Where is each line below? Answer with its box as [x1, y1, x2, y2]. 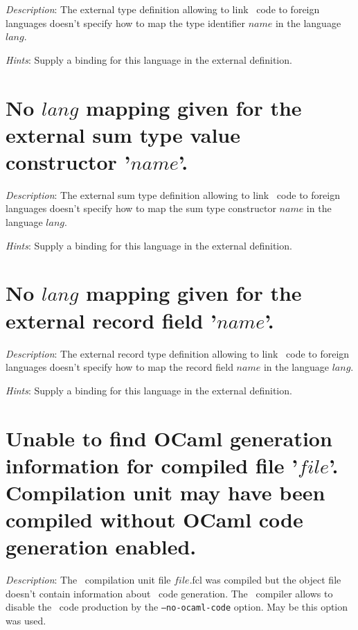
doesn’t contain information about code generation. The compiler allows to [6, 586, 333, 600]
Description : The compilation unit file [6, 572, 171, 587]
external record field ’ [6, 306, 217, 334]
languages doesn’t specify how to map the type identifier [6, 15, 245, 30]
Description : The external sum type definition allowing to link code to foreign [6, 187, 340, 202]
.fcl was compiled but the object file [189, 572, 341, 587]
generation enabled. [6, 532, 197, 561]
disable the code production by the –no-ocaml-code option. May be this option [6, 600, 348, 614]
